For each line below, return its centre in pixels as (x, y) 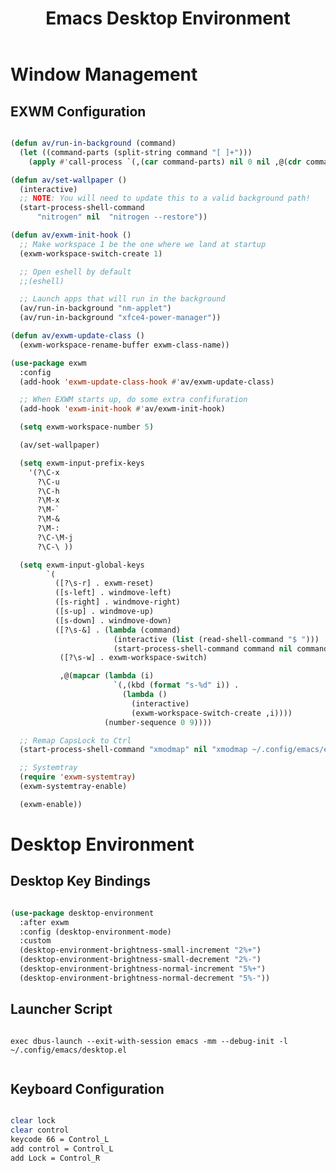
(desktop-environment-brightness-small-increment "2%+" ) (140, 950)
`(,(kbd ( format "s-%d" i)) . (176, 685)
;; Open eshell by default (75, 272)
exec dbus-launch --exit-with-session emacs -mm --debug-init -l (149, 1041)
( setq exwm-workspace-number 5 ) (87, 427)
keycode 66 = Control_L (60, 1140)
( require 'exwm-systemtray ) (78, 777)
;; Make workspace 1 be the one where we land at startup (143, 244)
